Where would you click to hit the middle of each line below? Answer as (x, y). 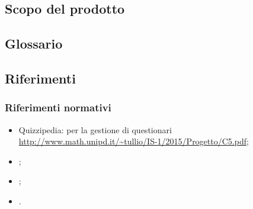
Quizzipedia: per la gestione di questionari (95, 129)
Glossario (34, 44)
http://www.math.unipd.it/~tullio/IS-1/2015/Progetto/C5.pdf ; (134, 141)
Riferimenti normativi (58, 107)
